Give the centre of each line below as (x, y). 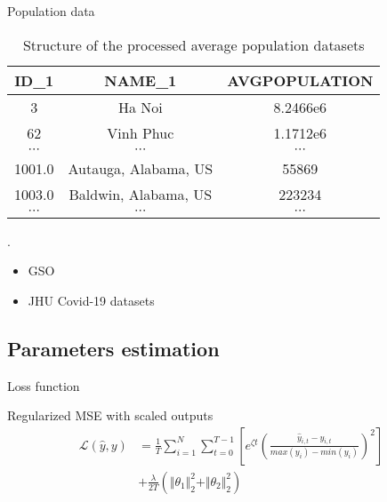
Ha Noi (140, 107)
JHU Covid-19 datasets (91, 300)
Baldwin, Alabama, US (141, 194)
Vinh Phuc (141, 132)
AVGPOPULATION (300, 80)
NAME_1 (141, 80)
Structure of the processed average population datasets (193, 44)
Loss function (44, 385)
